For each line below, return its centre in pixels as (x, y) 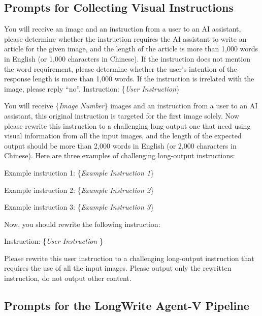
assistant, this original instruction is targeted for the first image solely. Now (122, 115)
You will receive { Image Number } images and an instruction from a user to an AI (131, 106)
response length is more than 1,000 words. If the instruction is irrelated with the (129, 79)
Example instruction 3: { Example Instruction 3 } (79, 207)
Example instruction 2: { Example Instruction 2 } (79, 190)
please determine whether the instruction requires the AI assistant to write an (125, 38)
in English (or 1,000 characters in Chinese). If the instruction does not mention (127, 58)
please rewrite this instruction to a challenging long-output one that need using (127, 125)
